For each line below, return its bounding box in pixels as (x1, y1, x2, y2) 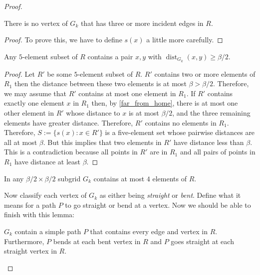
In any (4, 173, 24, 183)
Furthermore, (4, 236, 44, 246)
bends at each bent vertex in (53, 236, 141, 246)
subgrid (58, 173, 81, 183)
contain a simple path (14, 226, 81, 236)
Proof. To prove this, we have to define (4, 34, 122, 45)
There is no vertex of (4, 17, 68, 28)
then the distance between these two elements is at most (14, 78, 187, 89)
